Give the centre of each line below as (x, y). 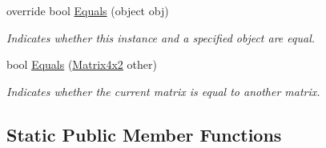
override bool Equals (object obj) (88, 10)
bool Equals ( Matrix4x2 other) (82, 64)
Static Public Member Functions (144, 134)
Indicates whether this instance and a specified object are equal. (161, 37)
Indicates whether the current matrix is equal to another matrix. (163, 91)
